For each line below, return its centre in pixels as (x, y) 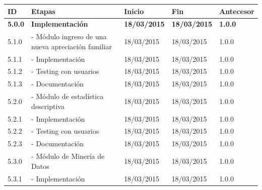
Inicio (134, 11)
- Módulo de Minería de (68, 156)
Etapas (43, 11)
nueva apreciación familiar (72, 46)
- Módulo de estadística (68, 96)
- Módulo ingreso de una (69, 36)
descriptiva (48, 106)
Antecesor (237, 11)
